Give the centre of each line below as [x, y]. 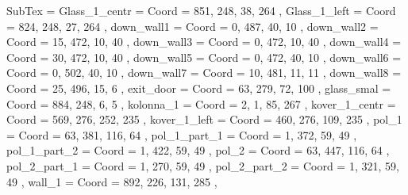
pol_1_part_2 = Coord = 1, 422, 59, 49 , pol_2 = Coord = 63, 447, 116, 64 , [198, 150]
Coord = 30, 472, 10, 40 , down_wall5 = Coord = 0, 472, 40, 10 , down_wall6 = [204, 57]
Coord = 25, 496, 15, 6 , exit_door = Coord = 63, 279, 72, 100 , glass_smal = [199, 88]
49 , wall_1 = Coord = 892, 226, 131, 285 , [112, 181]
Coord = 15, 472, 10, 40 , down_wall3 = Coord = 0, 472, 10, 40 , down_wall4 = [204, 42]
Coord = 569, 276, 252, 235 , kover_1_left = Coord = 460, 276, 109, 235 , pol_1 [204, 119]
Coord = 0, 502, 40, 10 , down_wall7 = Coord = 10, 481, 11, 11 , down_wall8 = [204, 73]
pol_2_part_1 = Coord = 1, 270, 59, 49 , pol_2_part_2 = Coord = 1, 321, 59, [203, 165]
